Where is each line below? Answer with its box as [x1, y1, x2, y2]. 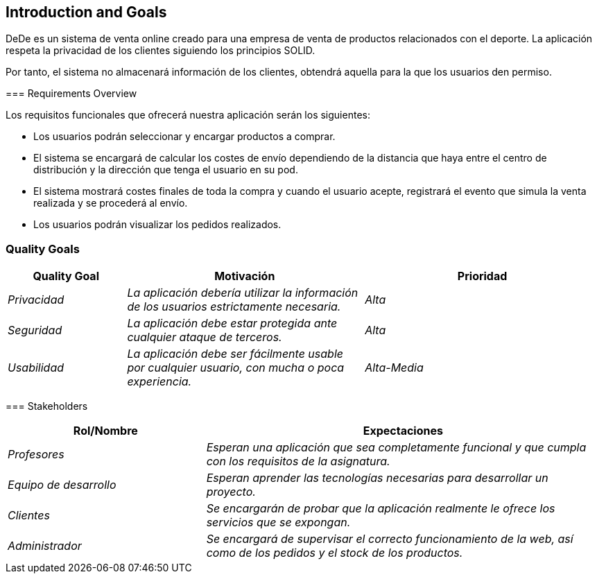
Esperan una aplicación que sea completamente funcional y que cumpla [206, 440, 587, 455]
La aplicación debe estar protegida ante [127, 316, 338, 331]
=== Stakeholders [6, 400, 88, 413]
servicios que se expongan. [206, 515, 351, 530]
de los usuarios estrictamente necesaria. [127, 300, 341, 314]
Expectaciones [363, 424, 443, 438]
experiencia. [127, 374, 192, 389]
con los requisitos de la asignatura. [206, 454, 390, 469]
